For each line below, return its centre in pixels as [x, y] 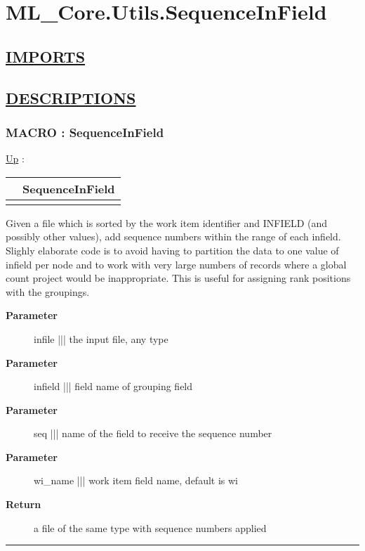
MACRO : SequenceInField [85, 132]
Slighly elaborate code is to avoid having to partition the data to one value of [172, 250]
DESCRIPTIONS [71, 97]
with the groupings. [48, 291]
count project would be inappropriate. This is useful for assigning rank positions [178, 278]
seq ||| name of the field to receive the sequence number [153, 433]
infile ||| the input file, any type [101, 338]
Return [24, 504]
